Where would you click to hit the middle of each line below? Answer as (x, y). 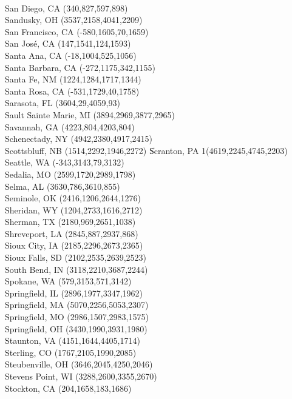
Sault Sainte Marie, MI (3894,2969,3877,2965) (90, 114)
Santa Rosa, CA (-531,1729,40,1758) (72, 91)
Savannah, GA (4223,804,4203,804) (70, 126)
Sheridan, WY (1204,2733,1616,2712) (74, 210)
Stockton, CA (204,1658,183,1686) (68, 388)
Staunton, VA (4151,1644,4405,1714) (73, 340)
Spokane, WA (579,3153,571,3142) (68, 281)
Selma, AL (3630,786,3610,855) (63, 186)
